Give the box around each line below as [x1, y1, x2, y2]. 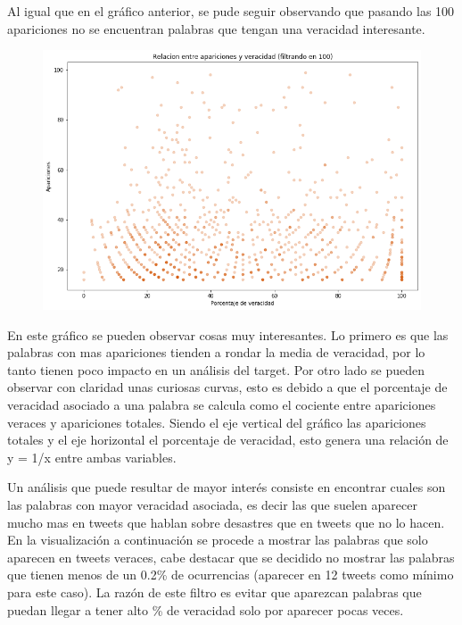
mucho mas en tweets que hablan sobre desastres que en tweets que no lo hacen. [7, 512, 445, 531]
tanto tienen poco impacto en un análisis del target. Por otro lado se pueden [7, 360, 425, 379]
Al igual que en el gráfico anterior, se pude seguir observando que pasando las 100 [7, 2, 455, 20]
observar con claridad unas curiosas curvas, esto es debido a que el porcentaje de [7, 378, 448, 396]
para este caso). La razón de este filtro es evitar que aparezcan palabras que [7, 582, 422, 601]
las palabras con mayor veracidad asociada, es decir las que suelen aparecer [7, 496, 417, 513]
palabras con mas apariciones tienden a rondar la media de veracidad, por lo [7, 343, 425, 362]
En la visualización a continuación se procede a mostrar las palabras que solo [7, 530, 428, 549]
